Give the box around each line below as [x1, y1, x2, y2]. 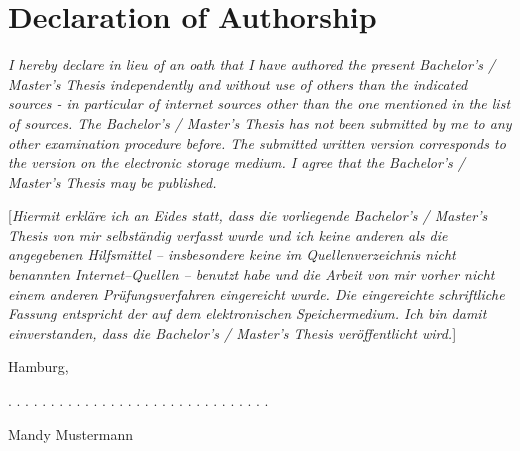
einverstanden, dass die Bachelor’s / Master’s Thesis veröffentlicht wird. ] [8, 322, 457, 343]
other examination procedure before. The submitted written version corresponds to [8, 132, 506, 153]
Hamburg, [8, 356, 69, 377]
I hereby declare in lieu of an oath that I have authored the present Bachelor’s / [8, 54, 496, 75]
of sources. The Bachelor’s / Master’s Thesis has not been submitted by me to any [8, 112, 512, 133]
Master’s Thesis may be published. [8, 171, 217, 192]
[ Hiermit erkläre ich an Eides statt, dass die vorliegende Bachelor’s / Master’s [8, 205, 488, 226]
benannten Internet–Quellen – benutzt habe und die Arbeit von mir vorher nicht [8, 264, 495, 285]
